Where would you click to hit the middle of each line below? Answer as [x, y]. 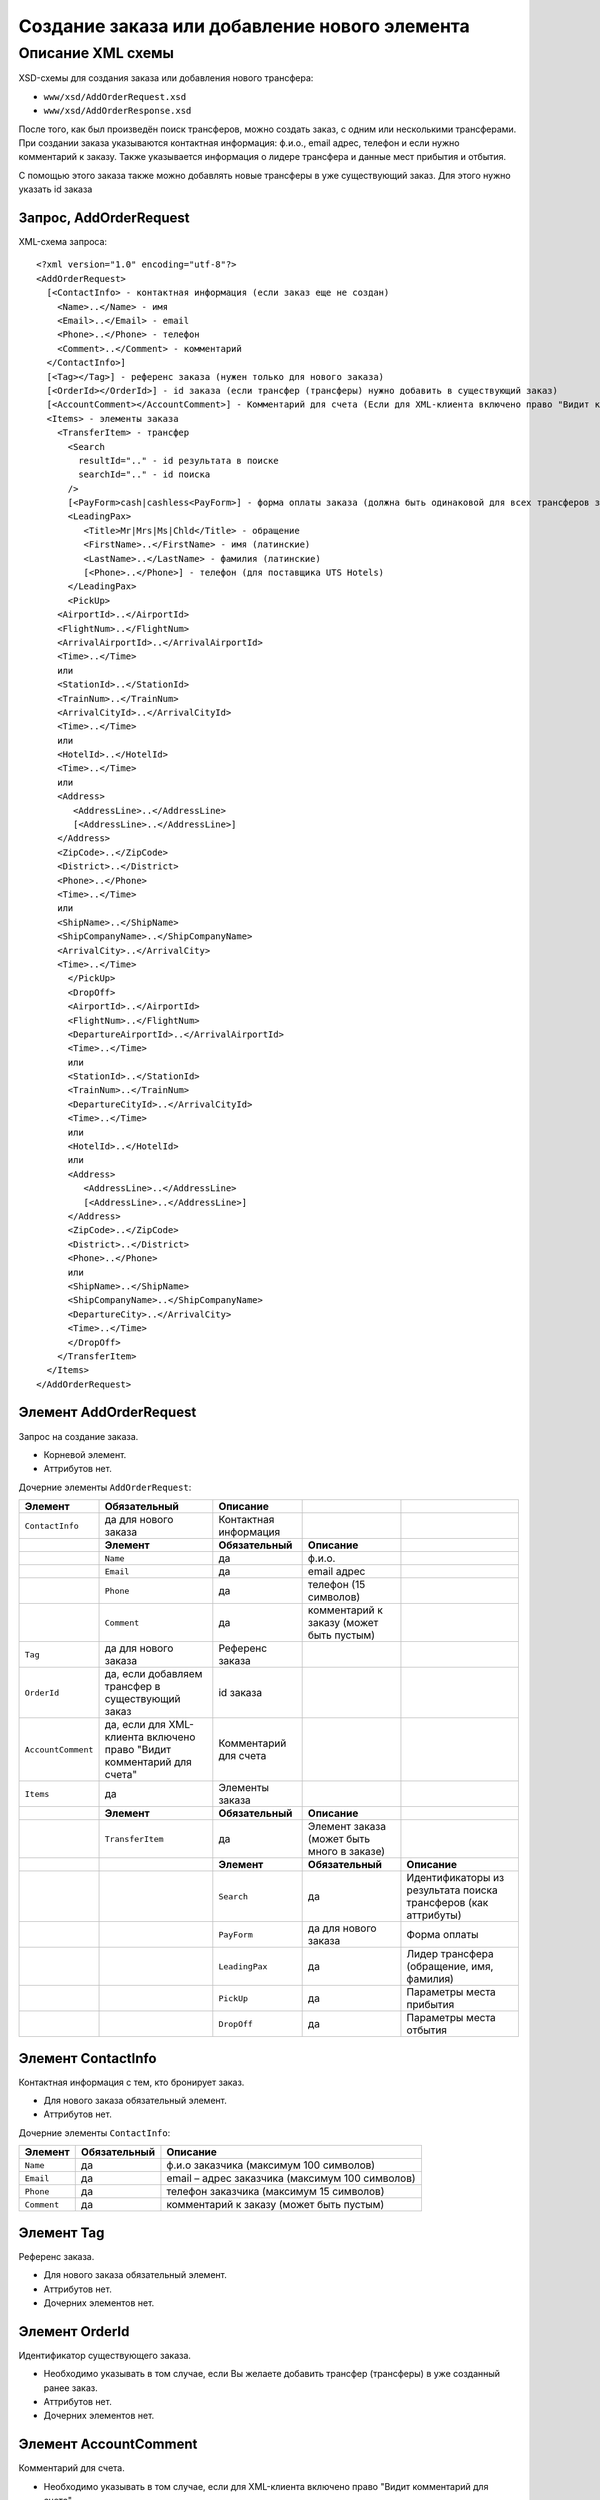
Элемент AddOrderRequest [107, 1412]
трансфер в [132, 1687]
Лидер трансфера [450, 1954]
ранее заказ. [71, 2387]
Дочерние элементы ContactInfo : [94, 2132]
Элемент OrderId [74, 2331]
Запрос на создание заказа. [78, 1436]
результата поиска [452, 1890]
